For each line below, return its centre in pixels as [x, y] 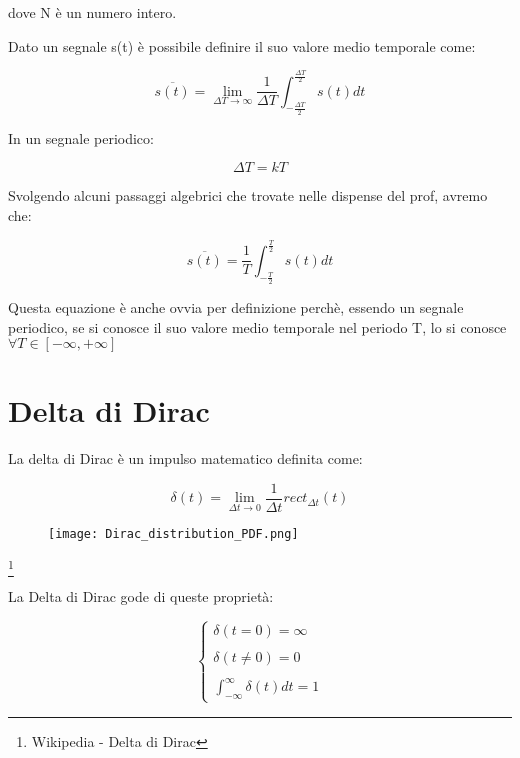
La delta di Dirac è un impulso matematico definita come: [185, 458]
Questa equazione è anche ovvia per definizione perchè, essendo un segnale [236, 307]
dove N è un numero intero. [92, 12]
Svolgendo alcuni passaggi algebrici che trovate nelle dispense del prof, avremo [248, 195]
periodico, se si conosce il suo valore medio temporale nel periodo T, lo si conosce [257, 326]
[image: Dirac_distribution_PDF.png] [173, 534]
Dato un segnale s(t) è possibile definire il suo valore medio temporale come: [242, 45]
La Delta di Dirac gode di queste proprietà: [141, 595]
